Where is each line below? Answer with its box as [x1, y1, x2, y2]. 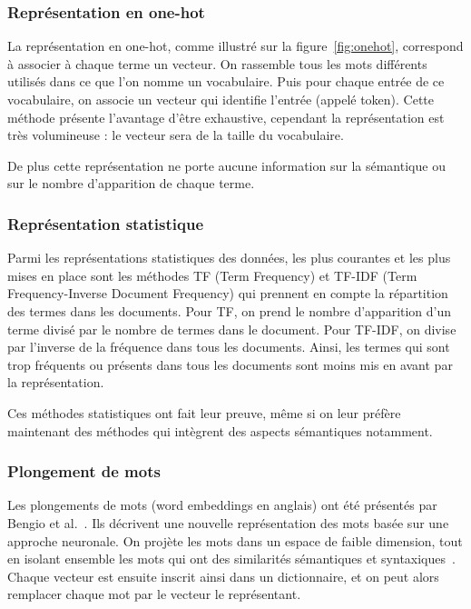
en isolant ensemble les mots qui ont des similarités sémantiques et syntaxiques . [7, 549, 456, 568]
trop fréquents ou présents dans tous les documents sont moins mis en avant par [7, 354, 453, 374]
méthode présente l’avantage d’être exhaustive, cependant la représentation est [7, 107, 445, 126]
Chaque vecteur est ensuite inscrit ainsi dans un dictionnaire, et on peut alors [7, 566, 439, 585]
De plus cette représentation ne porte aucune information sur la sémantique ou [7, 155, 446, 175]
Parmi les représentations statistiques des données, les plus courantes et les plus [7, 248, 451, 267]
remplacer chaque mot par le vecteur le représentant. [7, 584, 301, 604]
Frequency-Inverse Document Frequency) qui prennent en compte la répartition [7, 284, 448, 303]
